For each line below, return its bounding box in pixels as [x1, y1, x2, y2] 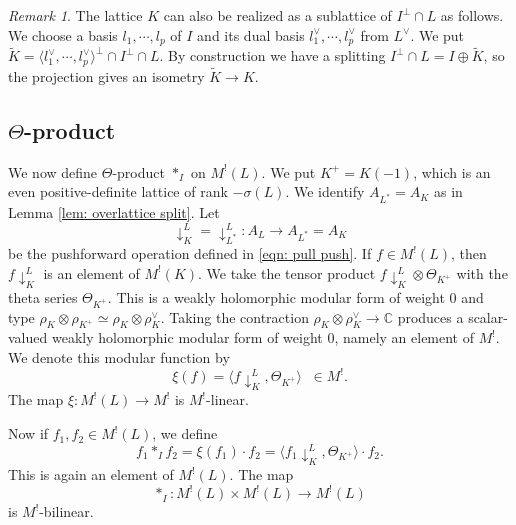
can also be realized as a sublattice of [163, 5, 392, 25]
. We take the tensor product [198, 262, 376, 283]
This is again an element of [8, 464, 174, 485]
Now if [8, 423, 49, 444]
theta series [8, 286, 78, 307]
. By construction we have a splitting [159, 45, 386, 66]
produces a [397, 306, 464, 327]
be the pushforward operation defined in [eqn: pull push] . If [8, 243, 372, 264]
